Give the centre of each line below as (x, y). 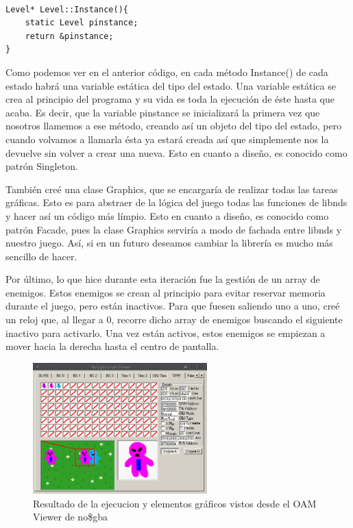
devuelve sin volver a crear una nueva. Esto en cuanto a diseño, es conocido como (176, 152)
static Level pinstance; (82, 23)
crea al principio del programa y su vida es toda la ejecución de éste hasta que (170, 99)
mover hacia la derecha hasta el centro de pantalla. (112, 346)
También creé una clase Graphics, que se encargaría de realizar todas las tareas (172, 189)
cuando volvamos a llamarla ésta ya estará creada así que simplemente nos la (167, 139)
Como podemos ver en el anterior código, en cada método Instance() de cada (167, 72)
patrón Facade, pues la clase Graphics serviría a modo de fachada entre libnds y (174, 229)
